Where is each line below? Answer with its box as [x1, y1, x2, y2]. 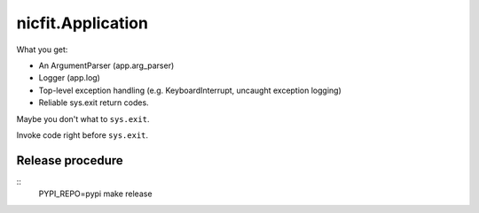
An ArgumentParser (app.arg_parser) [38, 60, 175, 71]
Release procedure [16, 153, 123, 168]
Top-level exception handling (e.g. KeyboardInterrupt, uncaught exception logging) [38, 85, 342, 95]
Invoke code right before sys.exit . [16, 129, 149, 141]
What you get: [16, 44, 68, 55]
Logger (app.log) [38, 72, 101, 83]
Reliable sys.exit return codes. [38, 97, 150, 108]
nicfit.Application [16, 13, 148, 33]
